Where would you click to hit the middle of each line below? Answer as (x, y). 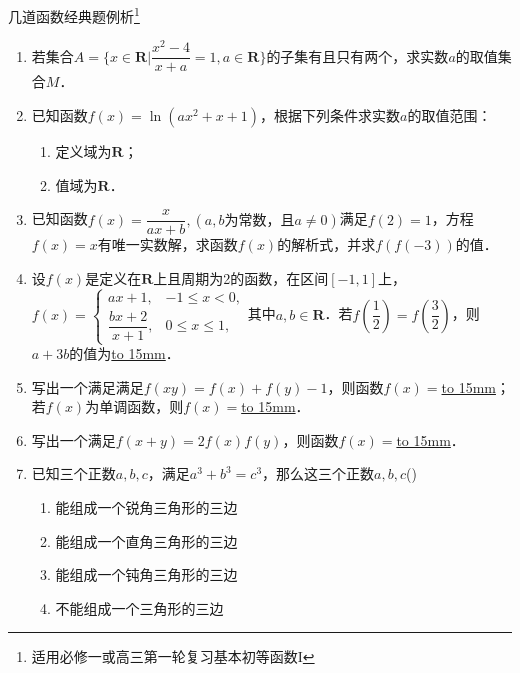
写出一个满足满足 (87, 386)
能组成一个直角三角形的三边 (146, 540)
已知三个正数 (73, 473)
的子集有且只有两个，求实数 (357, 55)
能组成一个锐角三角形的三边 (146, 507)
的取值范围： (449, 114)
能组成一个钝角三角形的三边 (146, 574)
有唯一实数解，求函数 (167, 244)
